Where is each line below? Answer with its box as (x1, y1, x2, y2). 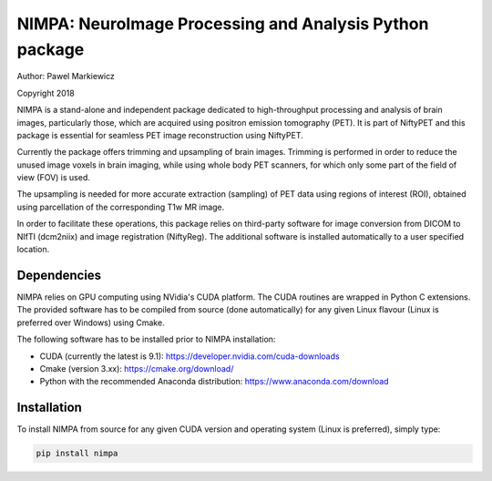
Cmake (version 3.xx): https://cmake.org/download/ (39, 363, 234, 374)
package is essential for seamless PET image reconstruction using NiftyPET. (16, 129, 304, 140)
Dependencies (16, 267, 102, 282)
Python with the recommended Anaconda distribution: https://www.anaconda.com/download (39, 376, 389, 387)
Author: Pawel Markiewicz (16, 71, 116, 82)
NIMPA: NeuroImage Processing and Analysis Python (16, 14, 429, 34)
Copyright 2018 (16, 87, 75, 98)
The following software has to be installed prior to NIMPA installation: (16, 333, 276, 345)
